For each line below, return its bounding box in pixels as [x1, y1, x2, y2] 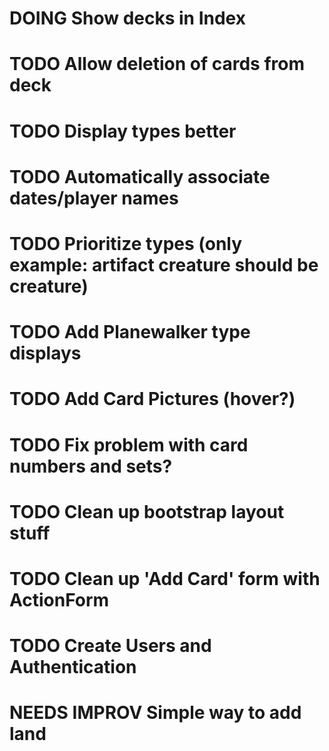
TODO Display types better [9, 120, 237, 142]
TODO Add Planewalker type [9, 321, 251, 344]
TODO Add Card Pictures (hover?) [9, 388, 296, 411]
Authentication [9, 656, 137, 679]
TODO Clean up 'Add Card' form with [9, 567, 321, 590]
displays [9, 342, 82, 365]
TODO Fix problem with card [9, 433, 249, 456]
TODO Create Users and [9, 635, 212, 657]
